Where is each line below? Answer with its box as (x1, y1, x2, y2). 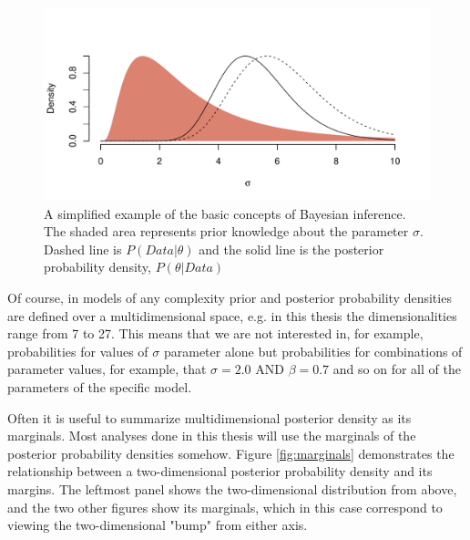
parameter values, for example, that (7, 359, 207, 379)
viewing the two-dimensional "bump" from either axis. (7, 515, 308, 535)
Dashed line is (44, 239, 122, 258)
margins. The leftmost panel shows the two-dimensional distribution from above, (7, 479, 457, 498)
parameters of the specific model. (7, 377, 192, 396)
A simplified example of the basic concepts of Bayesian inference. (44, 203, 406, 223)
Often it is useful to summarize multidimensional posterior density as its (7, 408, 412, 427)
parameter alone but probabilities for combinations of (163, 341, 463, 360)
